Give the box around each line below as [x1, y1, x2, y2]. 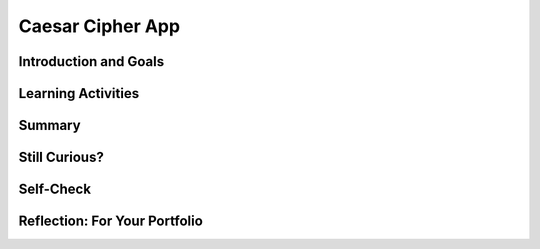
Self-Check [18, 181, 92, 198]
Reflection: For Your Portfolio [18, 213, 204, 230]
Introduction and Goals [18, 53, 165, 70]
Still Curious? [18, 149, 104, 166]
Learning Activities [18, 85, 140, 102]
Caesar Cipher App [18, 15, 180, 37]
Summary [18, 117, 81, 134]
